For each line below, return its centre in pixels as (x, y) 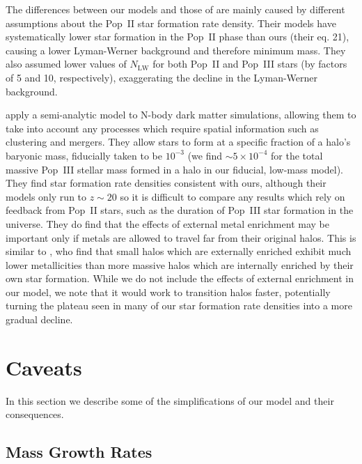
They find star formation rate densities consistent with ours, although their (166, 183)
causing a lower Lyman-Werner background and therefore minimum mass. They (176, 50)
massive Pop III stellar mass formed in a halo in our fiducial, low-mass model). (174, 169)
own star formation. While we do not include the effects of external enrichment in (180, 278)
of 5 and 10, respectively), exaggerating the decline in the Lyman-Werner (162, 77)
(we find (205, 155)
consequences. (35, 414)
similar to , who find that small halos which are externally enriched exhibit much (179, 251)
